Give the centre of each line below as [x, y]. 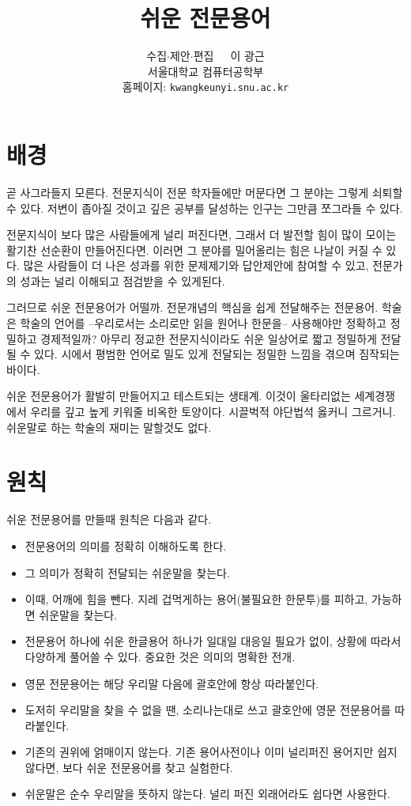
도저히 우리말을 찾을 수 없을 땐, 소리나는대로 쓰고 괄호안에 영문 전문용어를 [208, 710]
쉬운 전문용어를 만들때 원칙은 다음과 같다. [109, 519]
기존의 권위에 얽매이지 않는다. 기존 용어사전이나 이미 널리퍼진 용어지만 [199, 752]
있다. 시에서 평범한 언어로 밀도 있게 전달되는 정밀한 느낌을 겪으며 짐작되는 [217, 354]
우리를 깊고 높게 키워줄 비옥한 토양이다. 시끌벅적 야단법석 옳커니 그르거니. [213, 412]
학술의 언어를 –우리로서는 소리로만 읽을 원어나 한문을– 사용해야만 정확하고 [203, 323]
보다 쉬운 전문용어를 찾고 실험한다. [147, 767]
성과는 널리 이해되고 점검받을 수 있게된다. [123, 280]
